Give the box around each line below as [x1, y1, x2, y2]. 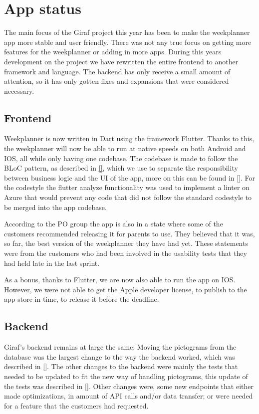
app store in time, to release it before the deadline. [4, 294, 159, 304]
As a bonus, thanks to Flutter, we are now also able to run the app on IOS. [4, 274, 236, 285]
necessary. [4, 85, 34, 96]
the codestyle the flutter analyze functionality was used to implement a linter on [4, 182, 250, 193]
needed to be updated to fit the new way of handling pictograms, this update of [4, 371, 248, 381]
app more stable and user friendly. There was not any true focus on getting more [4, 36, 252, 47]
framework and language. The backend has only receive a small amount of [4, 66, 231, 76]
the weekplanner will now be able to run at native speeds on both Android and [4, 143, 246, 154]
